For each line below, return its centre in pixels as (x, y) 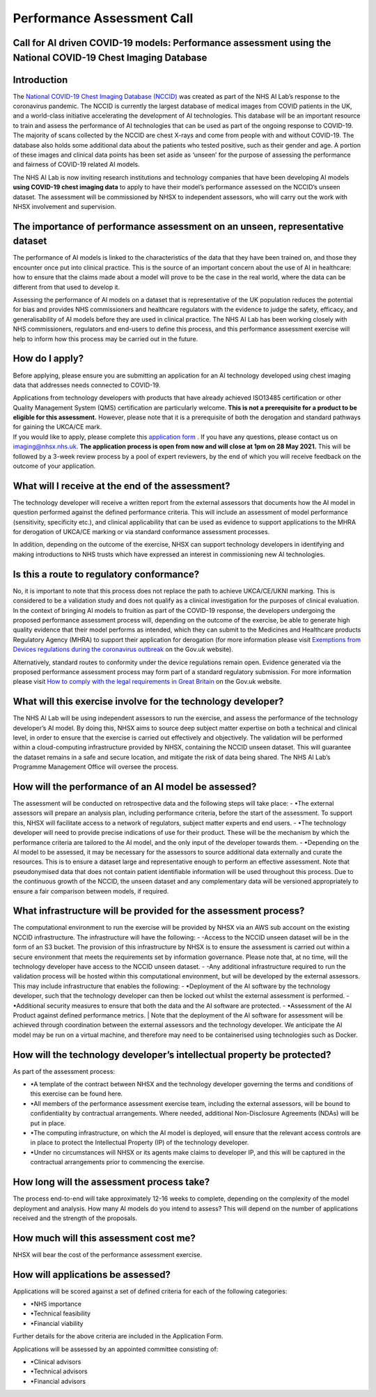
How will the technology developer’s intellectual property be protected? (172, 1055)
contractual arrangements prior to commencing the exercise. (117, 1162)
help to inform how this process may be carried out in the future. (105, 338)
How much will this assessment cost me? (104, 1238)
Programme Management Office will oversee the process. (96, 767)
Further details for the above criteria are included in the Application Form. (118, 1336)
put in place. (48, 1123)
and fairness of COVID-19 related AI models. (76, 164)
